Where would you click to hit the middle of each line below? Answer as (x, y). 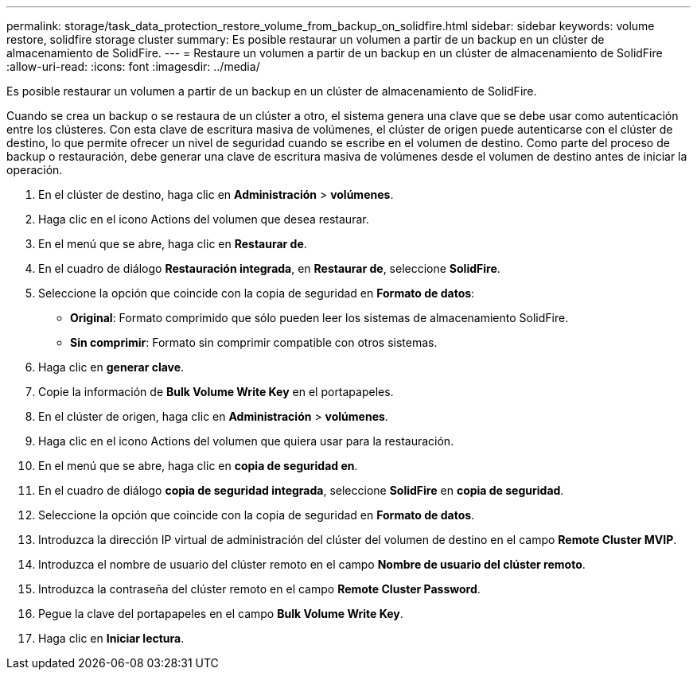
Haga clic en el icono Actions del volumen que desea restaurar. (204, 219)
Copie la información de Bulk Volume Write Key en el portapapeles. (216, 392)
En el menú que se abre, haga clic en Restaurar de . (173, 244)
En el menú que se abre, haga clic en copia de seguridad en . (198, 466)
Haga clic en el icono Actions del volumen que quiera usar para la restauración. (246, 441)
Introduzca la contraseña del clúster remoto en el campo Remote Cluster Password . (259, 589)
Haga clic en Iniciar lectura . (111, 638)
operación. (35, 170)
